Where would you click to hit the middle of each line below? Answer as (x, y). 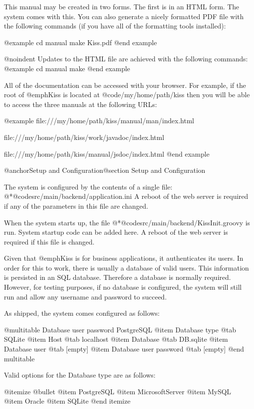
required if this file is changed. (49, 241)
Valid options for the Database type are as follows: (80, 375)
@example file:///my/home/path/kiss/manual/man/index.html (99, 121)
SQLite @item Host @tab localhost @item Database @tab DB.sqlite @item (116, 339)
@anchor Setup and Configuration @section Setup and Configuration (105, 170)
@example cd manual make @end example (67, 68)
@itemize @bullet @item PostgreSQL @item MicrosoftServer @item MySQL (118, 391)
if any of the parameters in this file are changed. (76, 205)
